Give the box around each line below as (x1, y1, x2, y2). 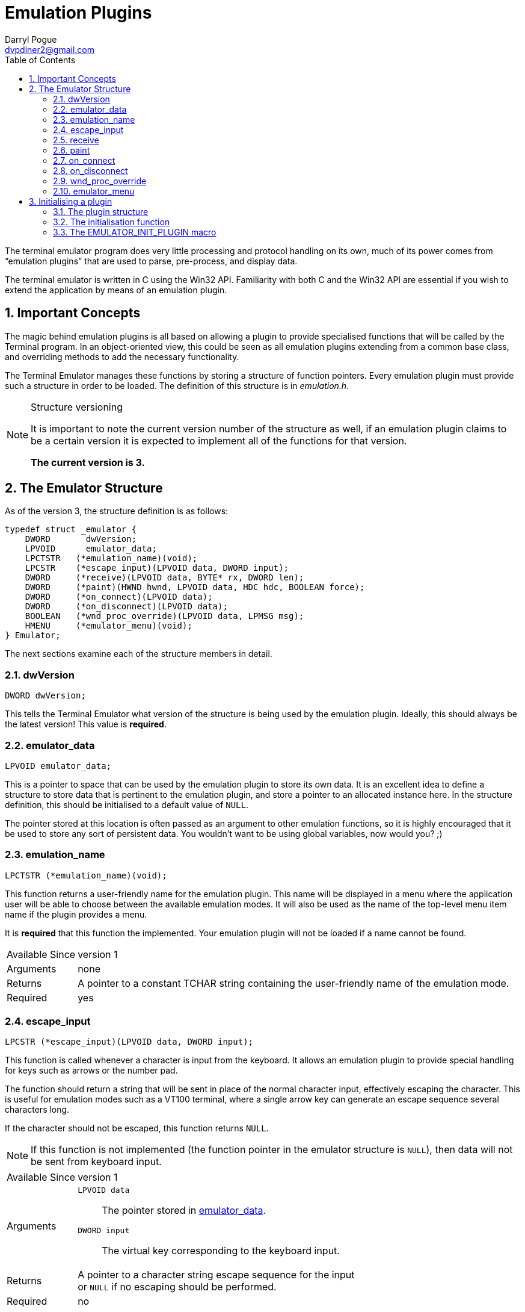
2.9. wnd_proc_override (53, 175, 147, 186)
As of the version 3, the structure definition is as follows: (5, 506, 229, 517)
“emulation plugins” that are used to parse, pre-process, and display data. (5, 255, 298, 266)
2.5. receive (53, 134, 99, 145)
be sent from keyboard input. (31, 1155, 162, 1168)
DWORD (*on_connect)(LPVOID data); (25, 592, 213, 602)
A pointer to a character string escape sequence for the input (78, 1269, 355, 1281)
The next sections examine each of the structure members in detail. (5, 648, 272, 659)
